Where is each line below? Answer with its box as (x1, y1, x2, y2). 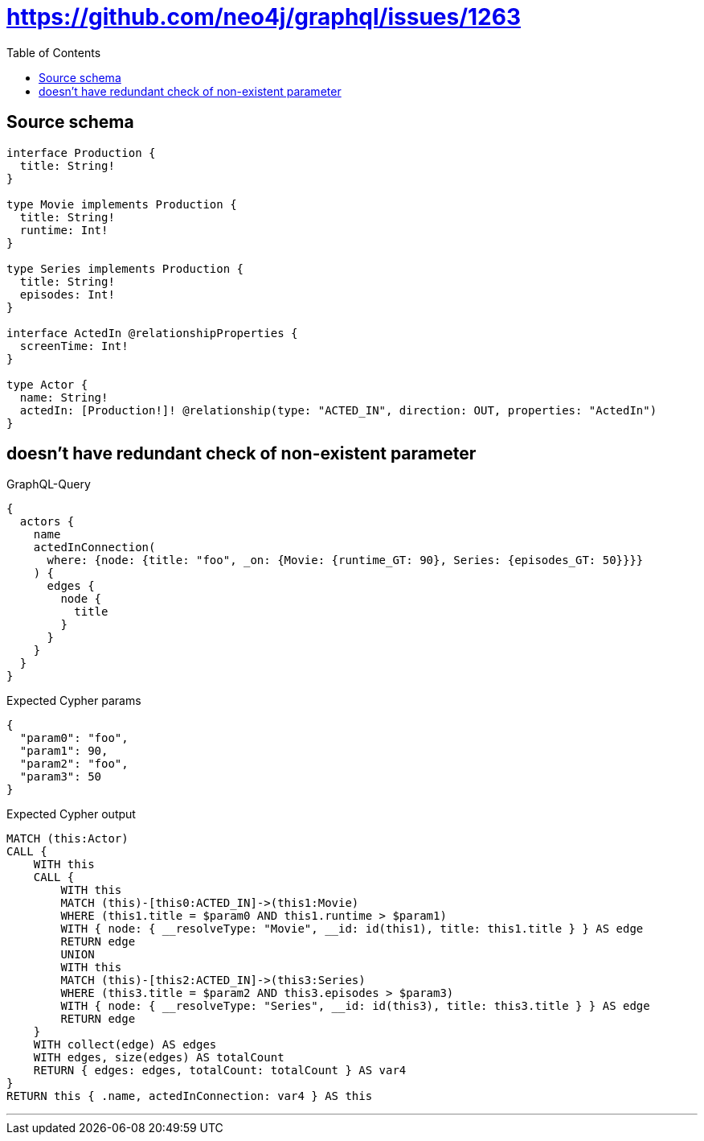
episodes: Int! (19, 287, 115, 301)
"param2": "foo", (19, 757, 129, 771)
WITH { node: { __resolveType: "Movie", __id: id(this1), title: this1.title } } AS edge (60, 922, 644, 936)
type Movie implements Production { (6, 197, 237, 211)
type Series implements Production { (6, 262, 244, 275)
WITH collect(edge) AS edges (33, 1038, 217, 1052)
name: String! (19, 390, 108, 404)
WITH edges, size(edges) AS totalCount (33, 1051, 284, 1065)
